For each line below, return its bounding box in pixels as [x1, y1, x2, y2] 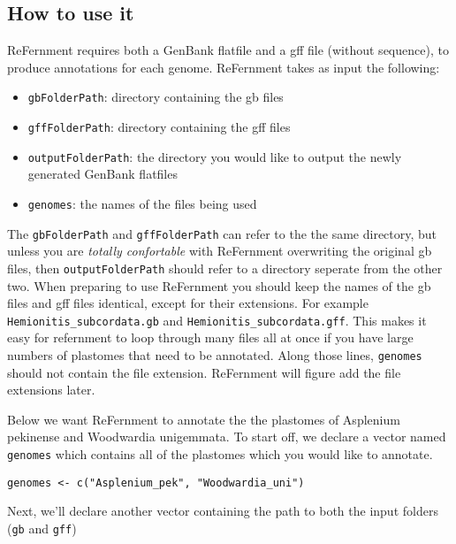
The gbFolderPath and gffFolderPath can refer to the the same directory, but [7, 224, 437, 242]
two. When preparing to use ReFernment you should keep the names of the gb [7, 276, 431, 295]
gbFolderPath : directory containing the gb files [27, 88, 284, 106]
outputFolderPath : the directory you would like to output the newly [27, 147, 402, 165]
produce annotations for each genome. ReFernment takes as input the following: [7, 57, 440, 76]
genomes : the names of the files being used [27, 194, 257, 212]
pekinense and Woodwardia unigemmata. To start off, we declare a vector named [7, 427, 446, 446]
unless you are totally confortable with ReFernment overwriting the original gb [7, 241, 432, 260]
